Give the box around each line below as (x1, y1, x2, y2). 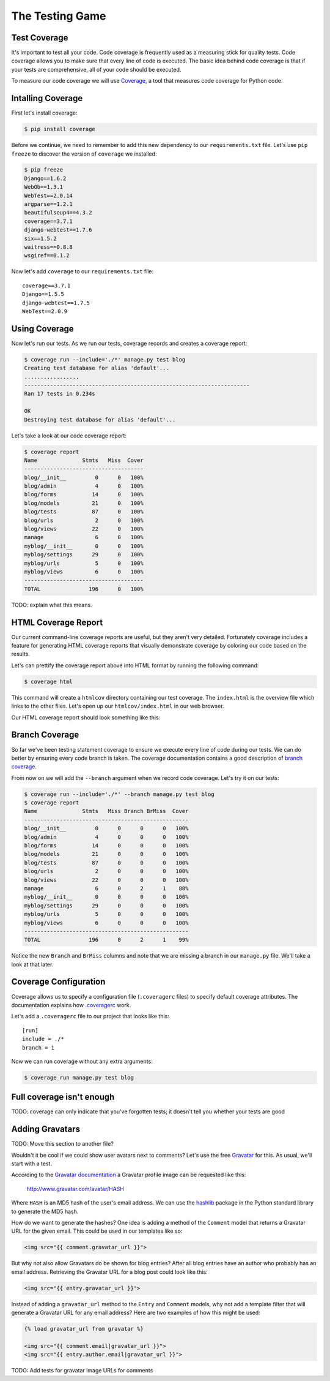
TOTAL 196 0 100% (24, 585, 144, 592)
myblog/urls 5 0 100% (24, 559, 144, 567)
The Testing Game (11, 9, 106, 23)
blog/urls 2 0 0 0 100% (24, 868, 189, 875)
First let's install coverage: (11, 109, 78, 116)
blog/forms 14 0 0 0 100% (24, 842, 189, 849)
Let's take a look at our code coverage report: (11, 432, 127, 439)
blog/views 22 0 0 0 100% (24, 876, 189, 883)
